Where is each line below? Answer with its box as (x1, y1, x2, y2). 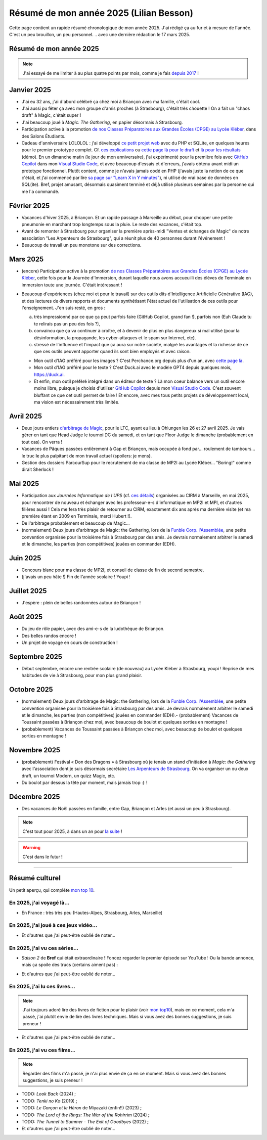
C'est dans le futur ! (22, 854, 63, 860)
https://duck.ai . (34, 371, 65, 377)
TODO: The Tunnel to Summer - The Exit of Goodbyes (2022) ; (21, 1118, 149, 1125)
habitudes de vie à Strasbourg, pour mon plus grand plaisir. (21, 673, 142, 679)
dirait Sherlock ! (21, 466, 54, 472)
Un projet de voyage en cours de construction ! (21, 639, 118, 645)
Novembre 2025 (9, 746, 60, 754)
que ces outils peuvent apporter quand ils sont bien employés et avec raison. (34, 349, 191, 355)
